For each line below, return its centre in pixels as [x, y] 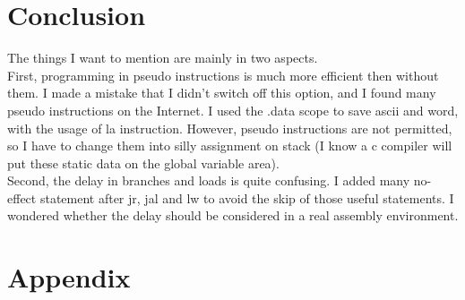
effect [22, 197]
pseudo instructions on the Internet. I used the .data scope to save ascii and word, [233, 110]
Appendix [69, 277]
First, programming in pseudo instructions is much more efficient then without [223, 75]
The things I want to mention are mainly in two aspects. [163, 58]
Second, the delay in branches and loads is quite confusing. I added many [209, 180]
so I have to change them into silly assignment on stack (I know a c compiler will [230, 146]
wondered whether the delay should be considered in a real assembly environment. [233, 215]
